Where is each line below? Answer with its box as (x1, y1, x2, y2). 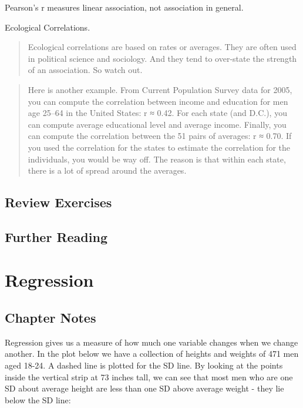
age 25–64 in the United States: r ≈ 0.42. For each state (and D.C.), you (28, 107, 287, 119)
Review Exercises (5, 193, 112, 211)
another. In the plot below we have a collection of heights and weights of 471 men (5, 347, 299, 360)
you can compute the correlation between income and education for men (28, 95, 288, 107)
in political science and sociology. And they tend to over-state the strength (28, 52, 297, 64)
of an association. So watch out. (28, 64, 143, 76)
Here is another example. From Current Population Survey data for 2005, (28, 83, 292, 95)
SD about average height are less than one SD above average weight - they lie (5, 382, 284, 394)
